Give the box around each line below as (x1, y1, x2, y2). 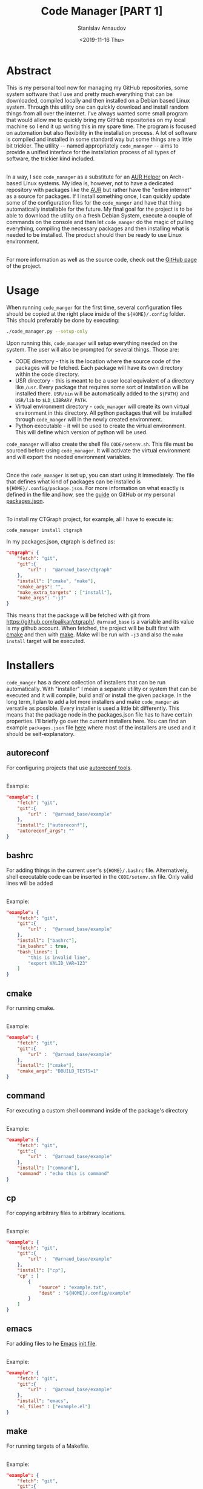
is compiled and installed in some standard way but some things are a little (6, 135, 193, 143)
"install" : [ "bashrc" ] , (17, 938, 78, 944)
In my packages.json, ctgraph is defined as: (6, 538, 115, 545)
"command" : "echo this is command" (17, 1171, 110, 1177)
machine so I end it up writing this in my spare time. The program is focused (6, 123, 196, 130)
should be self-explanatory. (6, 731, 75, 738)
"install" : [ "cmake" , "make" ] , (17, 578, 96, 584)
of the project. (6, 262, 42, 270)
